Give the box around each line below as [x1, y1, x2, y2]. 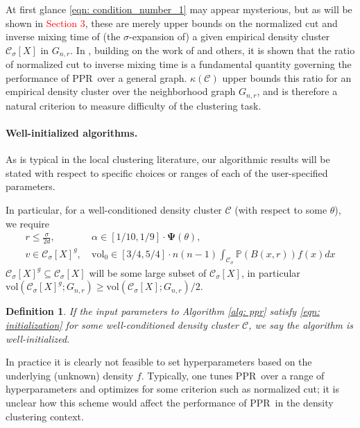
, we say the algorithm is [248, 318, 354, 332]
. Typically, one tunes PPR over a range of [141, 368, 325, 382]
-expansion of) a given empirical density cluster [129, 29, 330, 44]
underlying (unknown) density [6, 368, 134, 382]
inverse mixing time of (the [6, 29, 121, 44]
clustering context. [6, 409, 84, 423]
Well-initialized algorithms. [6, 126, 138, 140]
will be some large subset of [89, 265, 207, 280]
